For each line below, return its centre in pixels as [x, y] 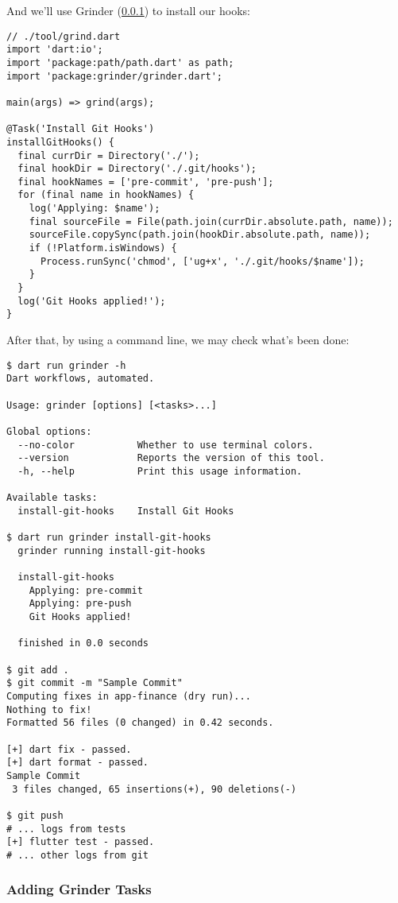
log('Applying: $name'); [95, 209]
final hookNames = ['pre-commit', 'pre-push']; [146, 182]
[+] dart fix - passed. [69, 749]
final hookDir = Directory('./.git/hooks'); [137, 169]
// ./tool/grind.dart [64, 36]
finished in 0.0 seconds [83, 643]
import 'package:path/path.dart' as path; [120, 62]
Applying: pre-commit [86, 590]
